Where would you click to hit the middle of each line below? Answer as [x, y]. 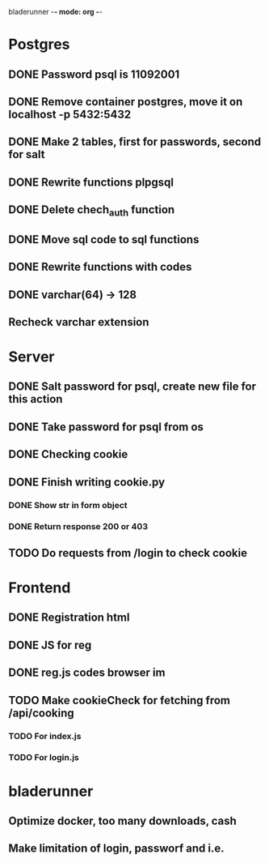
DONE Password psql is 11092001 [94, 74]
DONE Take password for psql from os [106, 427]
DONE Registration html [69, 618]
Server [32, 357]
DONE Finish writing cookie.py [87, 482]
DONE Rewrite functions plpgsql [91, 182]
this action [36, 399]
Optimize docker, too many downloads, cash [122, 821]
